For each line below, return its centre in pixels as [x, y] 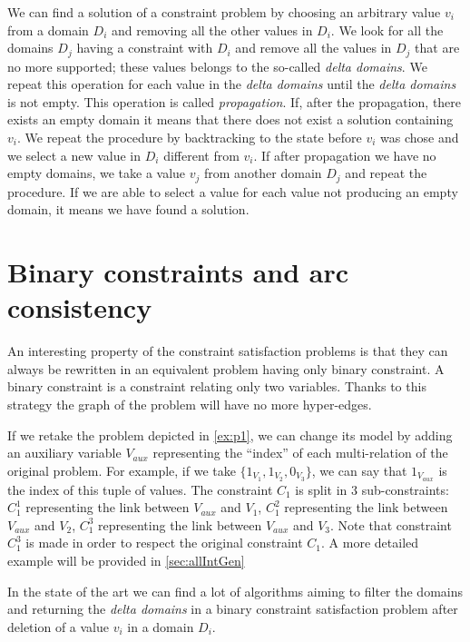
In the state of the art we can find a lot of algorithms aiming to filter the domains [235, 591]
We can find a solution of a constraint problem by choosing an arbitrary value [224, 12]
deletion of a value [58, 626]
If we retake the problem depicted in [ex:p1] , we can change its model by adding [230, 435]
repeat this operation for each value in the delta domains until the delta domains [232, 84]
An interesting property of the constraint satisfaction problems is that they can [228, 351]
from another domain [263, 173]
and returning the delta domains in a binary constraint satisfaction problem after [233, 609]
